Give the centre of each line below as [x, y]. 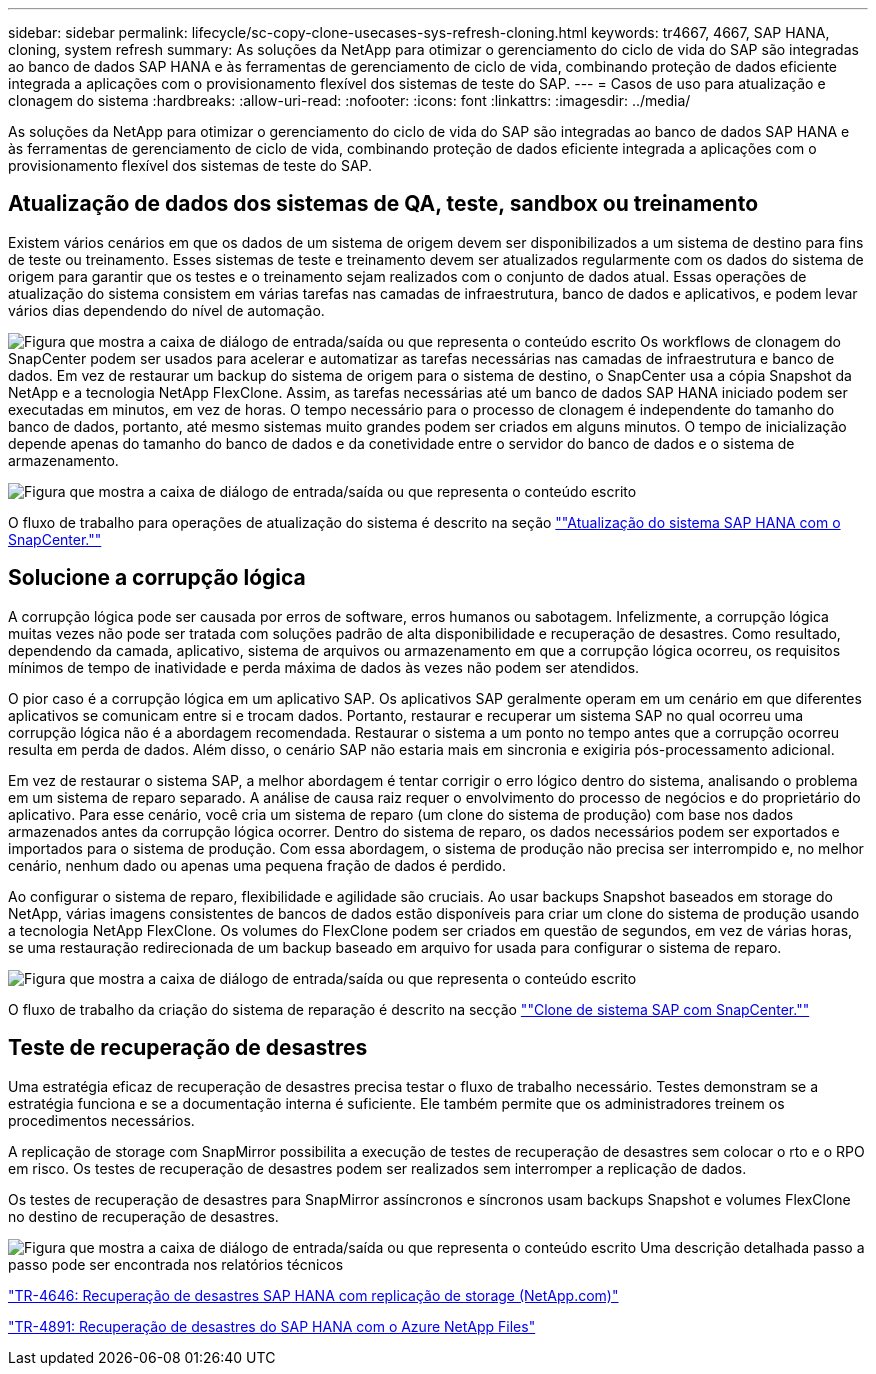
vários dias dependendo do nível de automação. [166, 310]
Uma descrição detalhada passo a [752, 1247]
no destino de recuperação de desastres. [143, 1216]
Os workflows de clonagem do [740, 341]
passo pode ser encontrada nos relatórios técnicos [176, 1264]
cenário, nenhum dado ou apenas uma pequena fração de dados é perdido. [257, 865]
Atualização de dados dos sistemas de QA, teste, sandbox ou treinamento [383, 204]
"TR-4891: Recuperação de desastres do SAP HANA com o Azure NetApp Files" [272, 1326]
